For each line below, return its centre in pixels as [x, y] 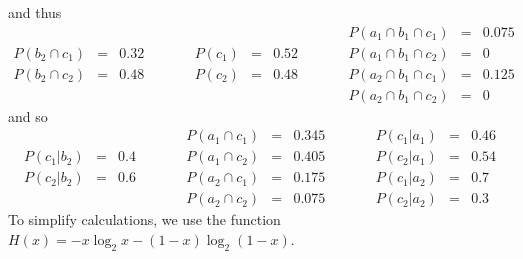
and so [28, 115]
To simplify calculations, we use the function [144, 219]
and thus [35, 12]
